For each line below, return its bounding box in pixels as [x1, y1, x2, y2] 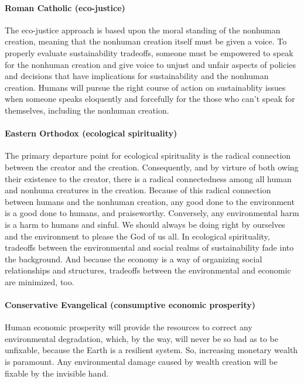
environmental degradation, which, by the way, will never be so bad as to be [5, 332, 278, 344]
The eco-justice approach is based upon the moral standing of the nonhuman [5, 23, 281, 36]
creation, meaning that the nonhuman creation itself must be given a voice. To [5, 35, 287, 47]
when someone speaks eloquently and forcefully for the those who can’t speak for [5, 93, 295, 105]
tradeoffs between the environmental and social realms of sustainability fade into [5, 241, 294, 254]
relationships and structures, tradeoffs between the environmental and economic [5, 264, 291, 276]
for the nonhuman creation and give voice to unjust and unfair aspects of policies [5, 58, 296, 70]
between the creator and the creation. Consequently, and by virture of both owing [5, 160, 299, 173]
